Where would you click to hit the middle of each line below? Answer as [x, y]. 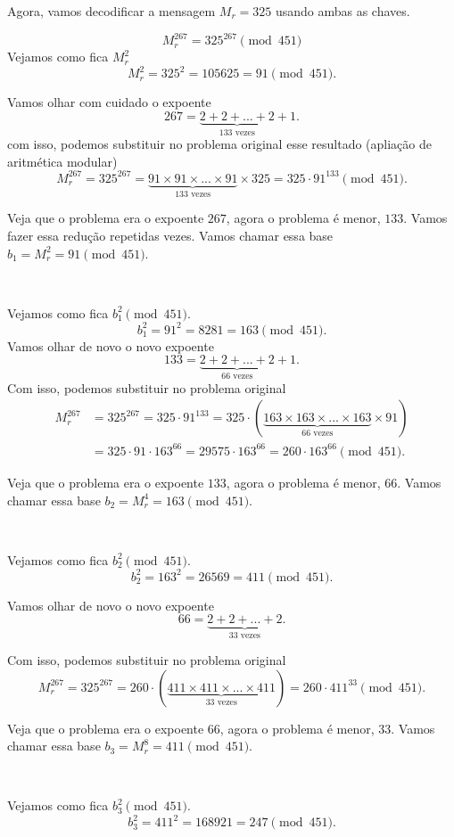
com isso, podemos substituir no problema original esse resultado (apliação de [219, 144]
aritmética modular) [62, 161]
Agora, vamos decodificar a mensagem [111, 11]
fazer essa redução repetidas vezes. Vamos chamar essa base [170, 235]
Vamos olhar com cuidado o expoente [109, 102]
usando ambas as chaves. [343, 11]
